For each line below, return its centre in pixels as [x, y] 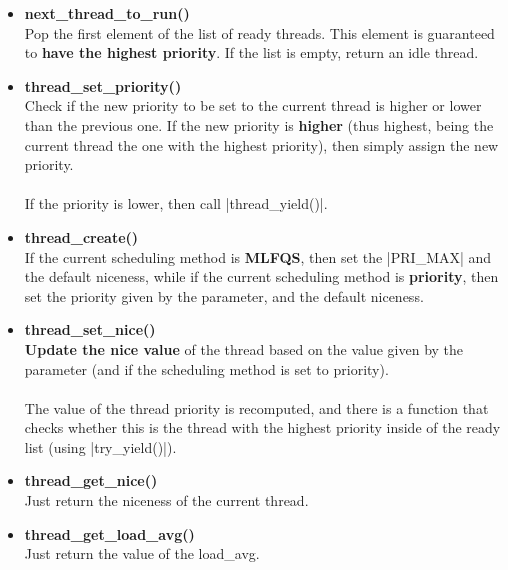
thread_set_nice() [90, 329]
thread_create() [81, 236]
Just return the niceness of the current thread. [166, 500]
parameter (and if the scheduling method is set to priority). [206, 368]
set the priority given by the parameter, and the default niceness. [224, 295]
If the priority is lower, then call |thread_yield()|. [176, 203]
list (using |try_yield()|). [100, 446]
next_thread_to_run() [107, 13]
